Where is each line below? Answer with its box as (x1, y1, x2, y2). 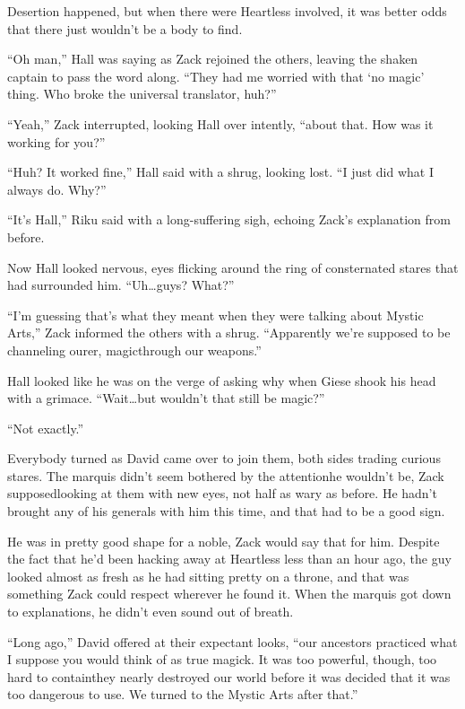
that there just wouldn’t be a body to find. (7, 19, 243, 38)
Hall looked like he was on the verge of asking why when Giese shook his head (7, 371, 436, 390)
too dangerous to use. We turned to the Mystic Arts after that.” (7, 685, 358, 704)
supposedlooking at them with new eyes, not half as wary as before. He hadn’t (7, 484, 437, 503)
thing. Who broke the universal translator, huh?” (7, 84, 277, 103)
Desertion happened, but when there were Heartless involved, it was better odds (7, 2, 447, 20)
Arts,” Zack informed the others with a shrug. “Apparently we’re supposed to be (7, 323, 451, 342)
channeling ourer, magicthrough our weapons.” (7, 340, 262, 359)
